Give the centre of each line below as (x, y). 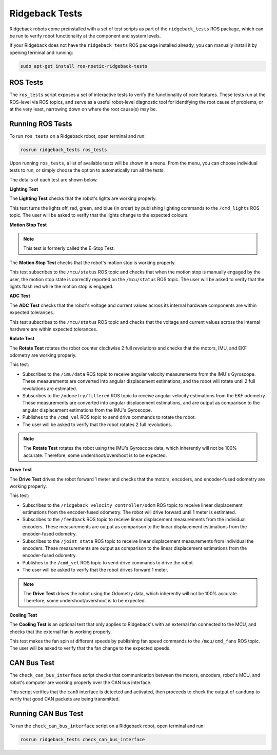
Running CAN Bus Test (46, 714)
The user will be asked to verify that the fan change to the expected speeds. (90, 648)
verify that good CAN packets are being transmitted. (65, 699)
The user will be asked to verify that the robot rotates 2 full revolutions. (97, 425)
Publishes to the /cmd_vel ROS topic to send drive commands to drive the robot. (108, 562)
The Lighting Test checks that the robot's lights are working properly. (83, 198)
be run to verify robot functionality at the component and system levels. (85, 35)
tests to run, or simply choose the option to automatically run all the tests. (87, 170)
